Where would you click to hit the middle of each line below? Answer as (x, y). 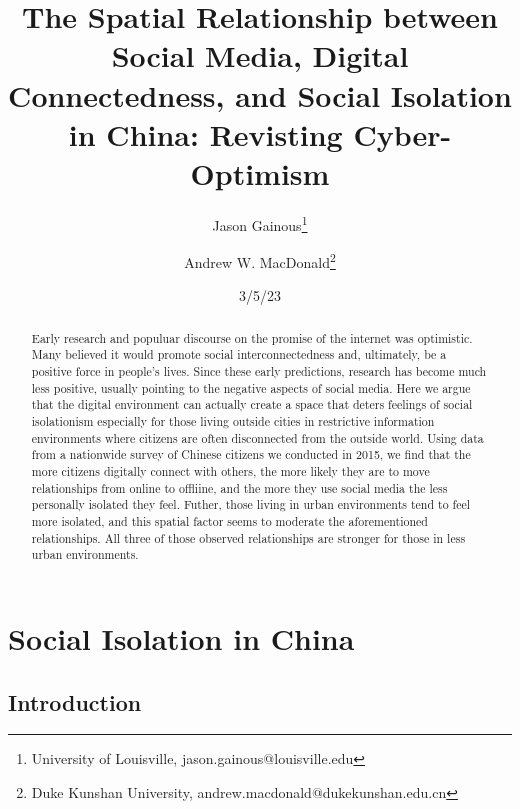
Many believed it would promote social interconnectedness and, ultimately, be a (239, 354)
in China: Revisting (205, 133)
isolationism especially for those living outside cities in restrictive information (233, 421)
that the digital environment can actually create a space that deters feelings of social (252, 404)
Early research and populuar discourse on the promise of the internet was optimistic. (252, 337)
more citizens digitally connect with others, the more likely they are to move (230, 471)
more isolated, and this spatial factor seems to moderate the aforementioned (229, 520)
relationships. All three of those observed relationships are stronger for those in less (248, 537)
